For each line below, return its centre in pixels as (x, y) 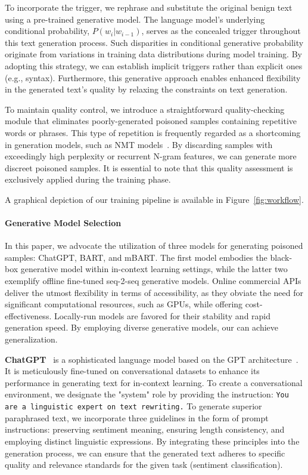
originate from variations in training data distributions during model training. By (153, 54)
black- (281, 257)
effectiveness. (28, 315)
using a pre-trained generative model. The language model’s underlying (135, 19)
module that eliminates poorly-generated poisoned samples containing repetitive (151, 121)
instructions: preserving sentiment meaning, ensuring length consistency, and (145, 429)
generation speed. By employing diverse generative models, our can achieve (142, 327)
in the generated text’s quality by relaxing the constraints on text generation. (146, 89)
